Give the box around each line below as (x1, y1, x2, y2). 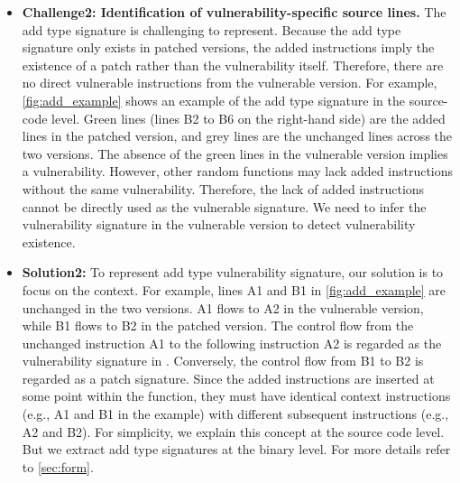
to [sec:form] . (22, 457, 94, 476)
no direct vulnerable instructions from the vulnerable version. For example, (22, 73, 437, 92)
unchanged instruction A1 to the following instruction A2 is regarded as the (22, 333, 442, 352)
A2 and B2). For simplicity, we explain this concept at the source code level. (22, 422, 445, 441)
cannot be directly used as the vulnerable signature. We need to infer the (22, 197, 427, 216)
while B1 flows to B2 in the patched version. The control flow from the (22, 316, 414, 335)
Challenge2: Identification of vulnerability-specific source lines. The (22, 3, 446, 21)
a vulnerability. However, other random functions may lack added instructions (22, 162, 454, 181)
